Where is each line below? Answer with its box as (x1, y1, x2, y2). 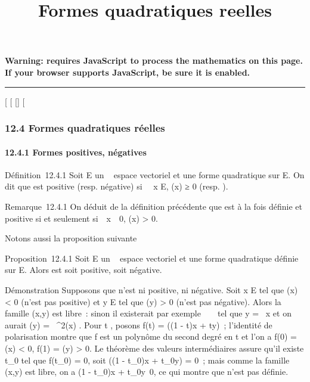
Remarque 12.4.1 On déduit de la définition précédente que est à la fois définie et (5, 200, 302, 212)
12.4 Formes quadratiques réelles (5, 120, 165, 135)
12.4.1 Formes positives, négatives (5, 145, 147, 158)
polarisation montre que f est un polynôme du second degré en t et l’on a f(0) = (5, 330, 297, 343)
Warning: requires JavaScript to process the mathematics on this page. (5, 54, 303, 67)
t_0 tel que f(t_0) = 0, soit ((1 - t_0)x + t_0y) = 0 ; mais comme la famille (5, 353, 290, 366)
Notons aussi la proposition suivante (5, 232, 137, 244)
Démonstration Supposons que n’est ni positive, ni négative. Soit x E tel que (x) (5, 283, 298, 296)
